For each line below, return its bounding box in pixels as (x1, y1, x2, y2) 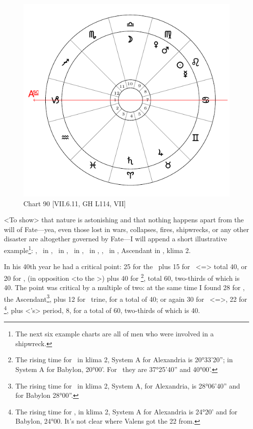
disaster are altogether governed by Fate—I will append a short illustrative (4, 234, 227, 244)
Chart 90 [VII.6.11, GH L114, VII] (23, 198, 126, 208)
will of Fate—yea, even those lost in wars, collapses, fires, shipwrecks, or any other (4, 224, 249, 234)
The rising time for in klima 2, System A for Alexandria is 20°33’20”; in (15, 354, 233, 365)
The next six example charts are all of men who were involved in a (15, 329, 214, 339)
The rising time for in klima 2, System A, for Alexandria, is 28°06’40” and (15, 380, 240, 390)
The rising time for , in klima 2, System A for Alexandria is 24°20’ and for (15, 406, 237, 416)
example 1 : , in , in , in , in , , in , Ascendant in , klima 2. (4, 244, 191, 255)
